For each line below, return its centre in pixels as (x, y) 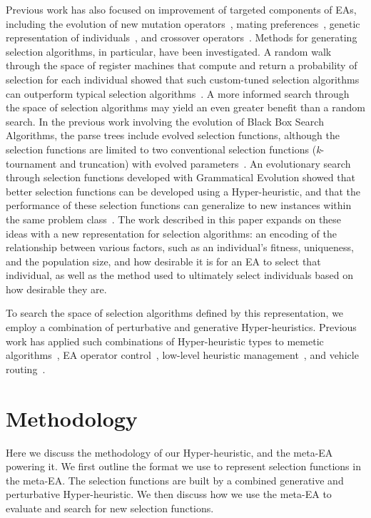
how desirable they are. (56, 289)
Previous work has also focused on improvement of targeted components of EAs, (181, 9)
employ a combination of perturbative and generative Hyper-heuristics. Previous (181, 327)
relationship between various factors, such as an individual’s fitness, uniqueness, (180, 247)
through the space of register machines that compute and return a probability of (182, 65)
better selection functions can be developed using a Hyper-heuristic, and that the (183, 191)
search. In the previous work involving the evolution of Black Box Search (165, 121)
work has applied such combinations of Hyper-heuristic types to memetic (165, 341)
